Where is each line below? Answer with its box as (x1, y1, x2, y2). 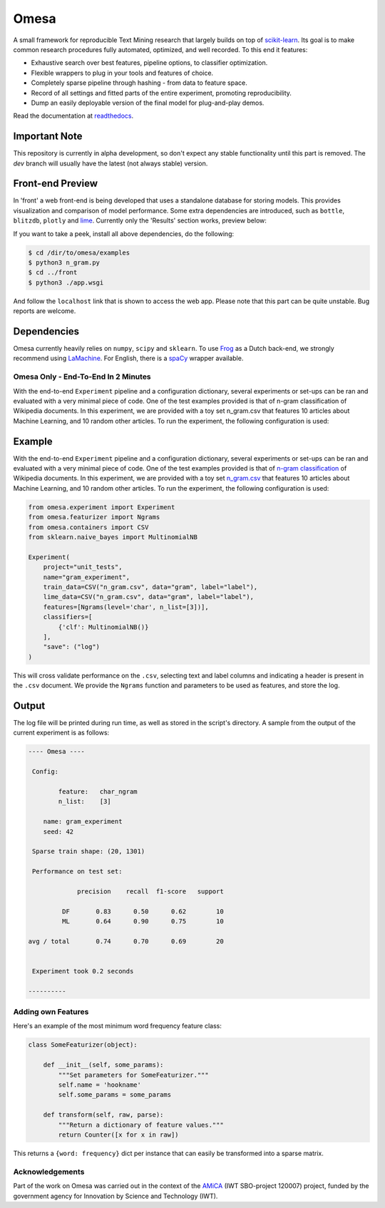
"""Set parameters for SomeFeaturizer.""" (58, 1070, 210, 1079)
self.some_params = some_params (58, 1091, 171, 1099)
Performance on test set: (32, 867, 123, 876)
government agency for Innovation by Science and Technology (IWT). (13, 1192, 218, 1200)
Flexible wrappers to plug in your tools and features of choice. (31, 68, 214, 77)
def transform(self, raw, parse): (43, 1111, 164, 1119)
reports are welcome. (13, 307, 76, 315)
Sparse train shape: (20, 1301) (32, 847, 145, 856)
